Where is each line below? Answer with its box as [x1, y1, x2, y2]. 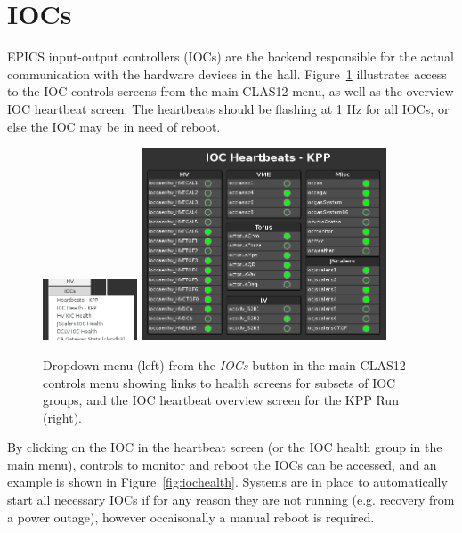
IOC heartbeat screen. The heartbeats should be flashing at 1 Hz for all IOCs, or [7, 99, 450, 117]
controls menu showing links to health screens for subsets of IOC [43, 373, 396, 392]
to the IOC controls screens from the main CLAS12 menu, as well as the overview [7, 82, 454, 101]
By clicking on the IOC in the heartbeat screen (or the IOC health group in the [7, 438, 442, 456]
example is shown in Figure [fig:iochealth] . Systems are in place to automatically [7, 472, 448, 491]
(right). [43, 408, 83, 426]
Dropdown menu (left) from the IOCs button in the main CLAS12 [43, 355, 406, 374]
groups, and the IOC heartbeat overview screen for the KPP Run [43, 391, 399, 409]
